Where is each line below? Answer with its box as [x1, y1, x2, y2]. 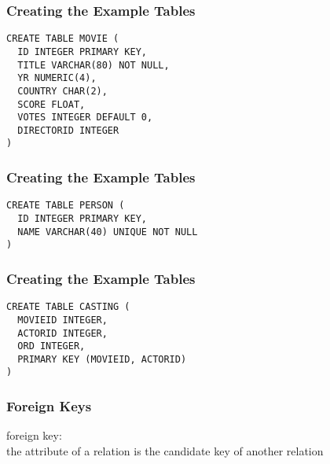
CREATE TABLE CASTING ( [6, 301, 130, 313]
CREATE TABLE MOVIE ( [6, 33, 119, 45]
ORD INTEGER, [17, 341, 86, 352]
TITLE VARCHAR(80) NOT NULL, [17, 59, 170, 71]
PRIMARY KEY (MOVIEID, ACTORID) [17, 353, 187, 365]
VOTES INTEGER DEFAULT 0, [17, 112, 153, 123]
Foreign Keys [6, 396, 92, 416]
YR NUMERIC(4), [17, 72, 97, 84]
